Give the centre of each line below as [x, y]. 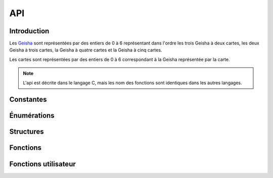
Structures [27, 132]
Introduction [29, 31]
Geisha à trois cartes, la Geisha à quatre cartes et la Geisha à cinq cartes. [86, 50]
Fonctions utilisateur [42, 164]
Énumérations [32, 116]
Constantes [28, 100]
